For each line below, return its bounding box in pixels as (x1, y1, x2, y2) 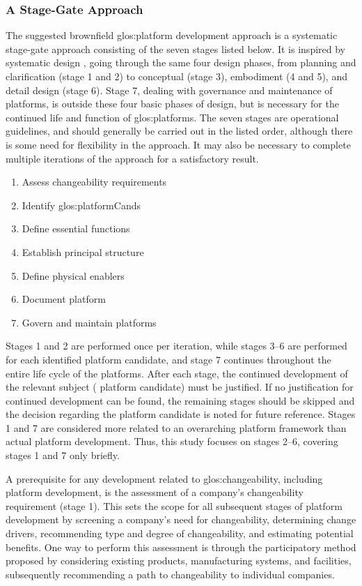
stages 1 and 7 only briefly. (6, 448, 120, 463)
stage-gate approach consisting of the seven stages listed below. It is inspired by (6, 41, 345, 56)
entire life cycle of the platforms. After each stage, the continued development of (6, 366, 348, 380)
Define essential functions (22, 221, 130, 236)
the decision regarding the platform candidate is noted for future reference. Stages (6, 407, 356, 421)
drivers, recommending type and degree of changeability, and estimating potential (6, 526, 354, 541)
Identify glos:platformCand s (22, 197, 141, 212)
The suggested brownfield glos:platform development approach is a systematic (6, 28, 338, 43)
